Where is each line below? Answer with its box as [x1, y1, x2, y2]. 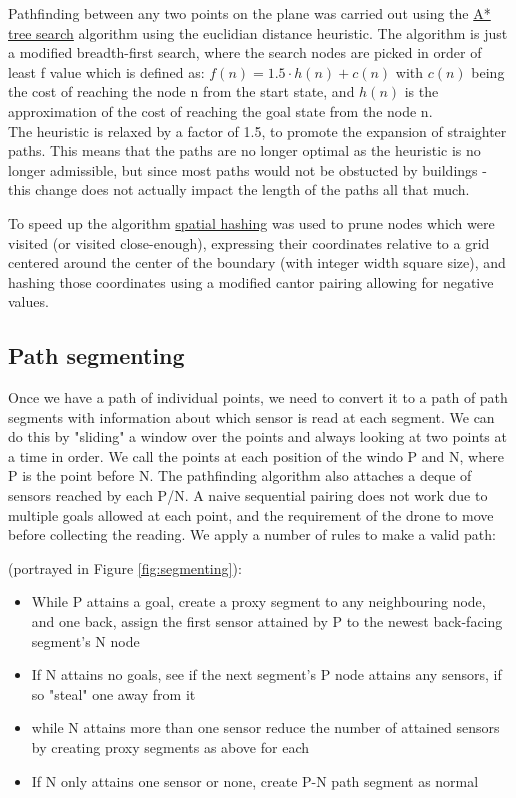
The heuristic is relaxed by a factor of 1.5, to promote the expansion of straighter [8, 120, 507, 141]
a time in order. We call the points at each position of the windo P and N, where [8, 445, 504, 466]
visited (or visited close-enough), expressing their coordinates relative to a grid [8, 232, 490, 253]
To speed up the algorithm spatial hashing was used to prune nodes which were [8, 212, 495, 233]
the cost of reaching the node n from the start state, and [8, 81, 355, 102]
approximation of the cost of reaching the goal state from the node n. [8, 100, 433, 121]
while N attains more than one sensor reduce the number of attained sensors [31, 717, 500, 738]
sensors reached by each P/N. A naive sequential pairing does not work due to [8, 485, 488, 506]
